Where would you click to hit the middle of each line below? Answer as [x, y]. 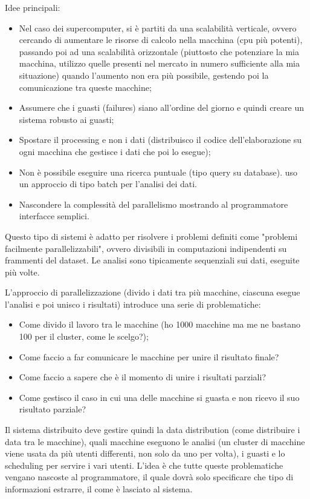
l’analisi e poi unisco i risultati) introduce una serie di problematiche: [133, 304]
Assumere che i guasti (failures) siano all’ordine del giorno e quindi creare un [161, 107]
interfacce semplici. [54, 216]
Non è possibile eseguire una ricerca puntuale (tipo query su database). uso [158, 172]
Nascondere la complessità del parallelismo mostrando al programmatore [153, 204]
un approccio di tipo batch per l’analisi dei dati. [108, 184]
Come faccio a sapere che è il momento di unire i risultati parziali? [143, 377]
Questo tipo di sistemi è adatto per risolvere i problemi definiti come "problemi [151, 236]
